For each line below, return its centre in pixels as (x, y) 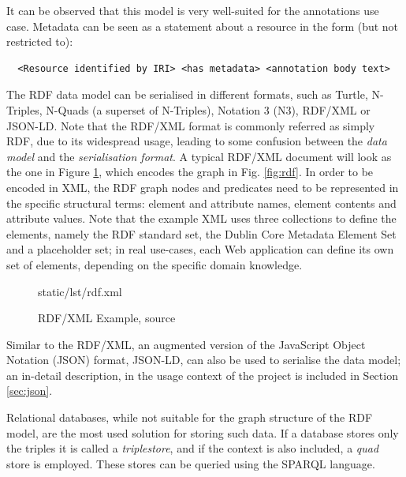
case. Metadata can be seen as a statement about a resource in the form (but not (203, 26)
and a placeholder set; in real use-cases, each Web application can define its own (200, 249)
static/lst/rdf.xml (80, 291)
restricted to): (40, 41)
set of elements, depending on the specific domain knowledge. (155, 264)
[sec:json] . (30, 391)
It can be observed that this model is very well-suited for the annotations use (193, 10)
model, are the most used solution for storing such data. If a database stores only (203, 432)
